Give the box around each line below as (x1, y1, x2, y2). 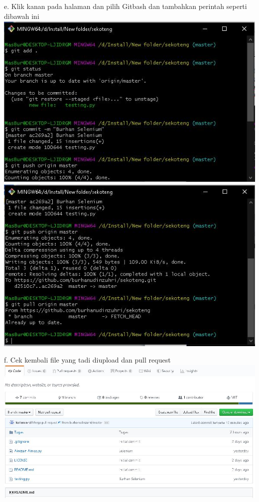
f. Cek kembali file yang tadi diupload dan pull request (4, 355, 171, 365)
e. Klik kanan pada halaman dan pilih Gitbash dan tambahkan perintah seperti (4, 1, 247, 11)
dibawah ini (4, 10, 39, 21)
